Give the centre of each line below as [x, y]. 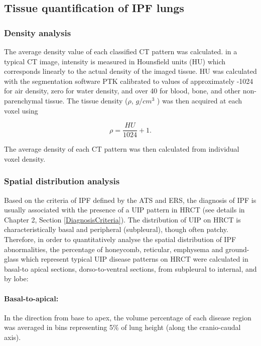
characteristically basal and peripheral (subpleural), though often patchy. [116, 229]
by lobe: [16, 278]
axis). [13, 337]
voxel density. [25, 158]
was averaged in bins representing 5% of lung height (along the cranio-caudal [122, 327]
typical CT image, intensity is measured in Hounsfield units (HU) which [115, 61]
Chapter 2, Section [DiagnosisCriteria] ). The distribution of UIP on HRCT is [122, 219]
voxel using [21, 110]
